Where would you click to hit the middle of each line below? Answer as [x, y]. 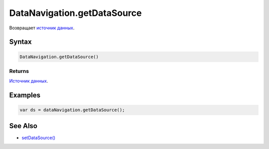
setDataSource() [39, 138]
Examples [25, 95]
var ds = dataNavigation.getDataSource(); [72, 110]
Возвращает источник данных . [42, 28]
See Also [23, 126]
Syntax [20, 42]
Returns [19, 71]
